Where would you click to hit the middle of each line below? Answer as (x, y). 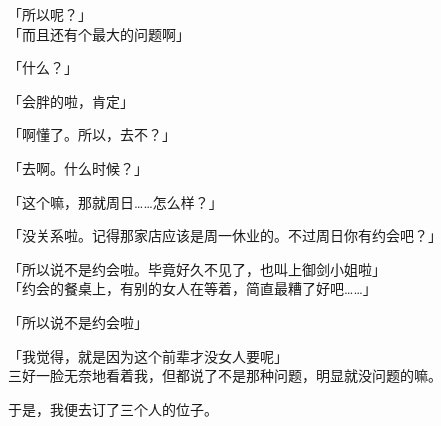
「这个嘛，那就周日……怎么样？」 (115, 201)
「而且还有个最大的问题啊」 (99, 33)
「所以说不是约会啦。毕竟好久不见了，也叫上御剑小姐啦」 (197, 268)
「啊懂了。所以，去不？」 (92, 134)
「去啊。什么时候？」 (78, 167)
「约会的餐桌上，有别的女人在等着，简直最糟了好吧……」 (192, 288)
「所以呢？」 (50, 14)
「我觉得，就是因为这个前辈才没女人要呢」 (148, 355)
